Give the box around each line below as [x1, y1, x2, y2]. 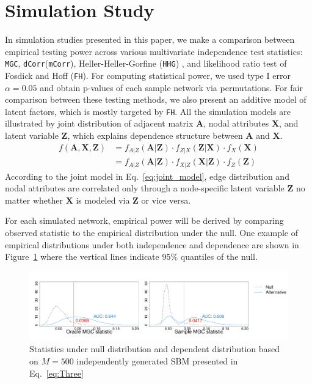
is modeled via [76, 193, 130, 206]
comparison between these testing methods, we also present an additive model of [5, 93, 307, 106]
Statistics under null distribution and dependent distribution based [29, 342, 280, 355]
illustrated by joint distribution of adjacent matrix [5, 117, 194, 130]
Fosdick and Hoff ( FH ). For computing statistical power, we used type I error [5, 68, 291, 81]
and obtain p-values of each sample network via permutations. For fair [40, 81, 303, 94]
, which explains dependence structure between [67, 129, 243, 142]
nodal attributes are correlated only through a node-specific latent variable [5, 182, 285, 194]
